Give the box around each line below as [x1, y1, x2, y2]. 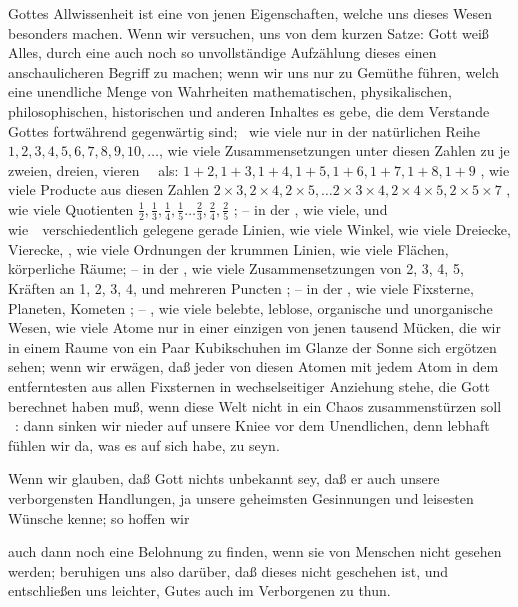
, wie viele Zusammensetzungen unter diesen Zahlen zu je [159, 140, 510, 161]
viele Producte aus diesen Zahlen [8, 179, 210, 200]
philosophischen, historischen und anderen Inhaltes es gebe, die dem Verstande [8, 100, 490, 121]
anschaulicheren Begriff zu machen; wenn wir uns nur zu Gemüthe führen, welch [8, 61, 500, 82]
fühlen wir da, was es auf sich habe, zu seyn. [8, 434, 280, 455]
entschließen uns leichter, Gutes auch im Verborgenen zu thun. [8, 580, 391, 601]
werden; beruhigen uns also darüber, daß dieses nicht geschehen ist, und [8, 560, 449, 581]
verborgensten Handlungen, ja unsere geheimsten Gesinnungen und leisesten [8, 487, 474, 508]
